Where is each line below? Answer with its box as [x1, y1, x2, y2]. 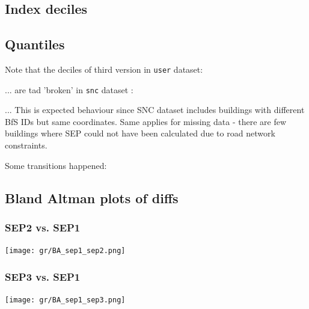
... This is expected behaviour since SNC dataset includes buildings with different [5, 103, 305, 116]
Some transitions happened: [5, 159, 107, 171]
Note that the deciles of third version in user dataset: [5, 63, 203, 75]
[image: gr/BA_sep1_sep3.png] [5, 296, 126, 305]
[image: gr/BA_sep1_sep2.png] [5, 246, 126, 255]
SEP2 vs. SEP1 [5, 219, 81, 234]
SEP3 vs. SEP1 [5, 269, 81, 284]
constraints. [5, 139, 47, 151]
